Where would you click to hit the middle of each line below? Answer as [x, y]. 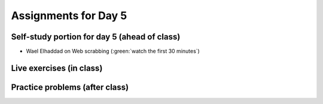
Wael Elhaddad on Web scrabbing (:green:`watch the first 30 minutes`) [113, 51]
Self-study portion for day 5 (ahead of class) [96, 37]
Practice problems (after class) [70, 87]
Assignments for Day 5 [69, 16]
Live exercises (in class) [57, 68]
